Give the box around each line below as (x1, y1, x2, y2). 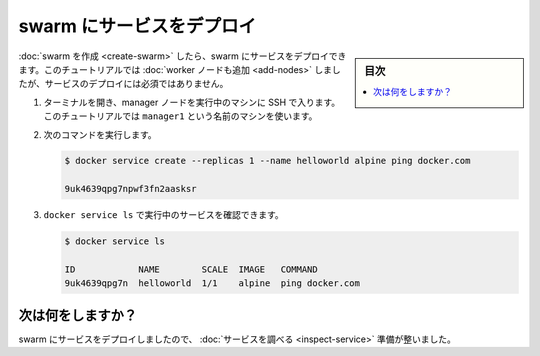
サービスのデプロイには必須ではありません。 (44, 78, 229, 90)
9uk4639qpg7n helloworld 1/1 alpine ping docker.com (64, 278, 360, 289)
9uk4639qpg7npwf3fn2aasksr (64, 183, 197, 195)
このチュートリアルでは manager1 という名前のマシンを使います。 (43, 110, 318, 122)
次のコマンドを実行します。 (43, 128, 157, 140)
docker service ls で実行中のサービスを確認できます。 (43, 209, 284, 221)
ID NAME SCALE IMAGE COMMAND (64, 264, 319, 275)
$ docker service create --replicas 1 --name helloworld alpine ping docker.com (64, 155, 471, 167)
